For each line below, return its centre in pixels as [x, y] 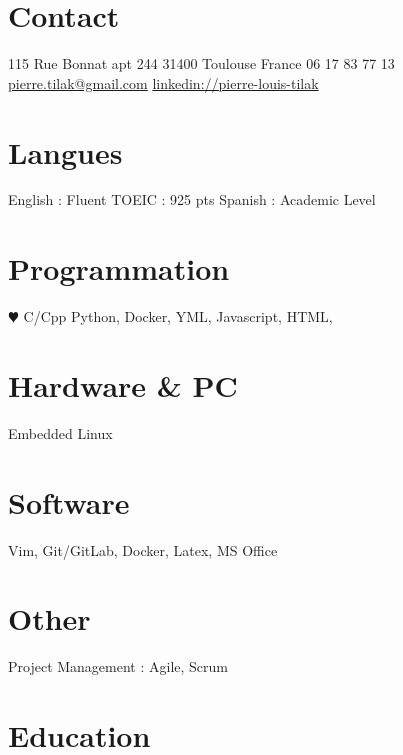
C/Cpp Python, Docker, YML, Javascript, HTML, [178, 316]
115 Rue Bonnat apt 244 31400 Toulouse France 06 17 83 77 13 [201, 63]
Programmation [119, 268]
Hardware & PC [123, 384]
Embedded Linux [60, 432]
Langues [65, 151]
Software [69, 501]
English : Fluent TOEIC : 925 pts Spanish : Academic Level [192, 199]
